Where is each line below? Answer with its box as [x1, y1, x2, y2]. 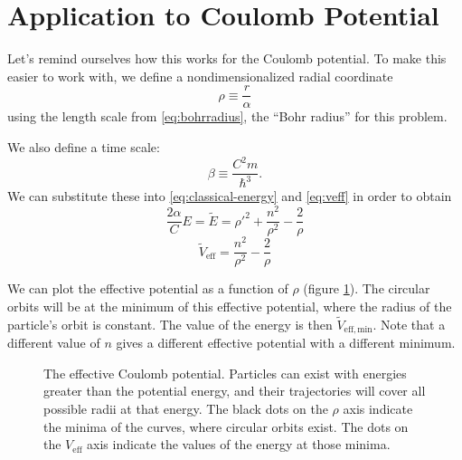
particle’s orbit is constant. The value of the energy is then [7, 314, 333, 333]
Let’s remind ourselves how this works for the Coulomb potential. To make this [7, 49, 447, 68]
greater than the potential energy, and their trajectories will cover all [43, 381, 426, 400]
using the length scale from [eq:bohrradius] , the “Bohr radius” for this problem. [7, 107, 448, 126]
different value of [7, 333, 100, 352]
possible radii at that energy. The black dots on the [43, 398, 328, 417]
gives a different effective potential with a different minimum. [116, 333, 456, 352]
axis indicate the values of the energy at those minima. [87, 435, 391, 454]
